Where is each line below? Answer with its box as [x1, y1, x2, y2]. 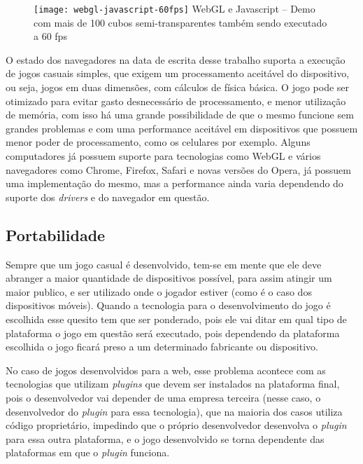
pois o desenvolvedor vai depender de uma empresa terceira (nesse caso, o [6, 390, 321, 404]
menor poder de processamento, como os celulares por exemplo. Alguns [6, 135, 311, 149]
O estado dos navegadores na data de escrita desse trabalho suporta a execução [6, 52, 346, 67]
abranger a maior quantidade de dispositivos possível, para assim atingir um [6, 271, 332, 285]
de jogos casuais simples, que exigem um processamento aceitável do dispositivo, [6, 66, 350, 81]
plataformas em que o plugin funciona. [6, 445, 170, 460]
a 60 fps [34, 29, 67, 43]
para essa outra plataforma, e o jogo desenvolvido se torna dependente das [6, 431, 325, 446]
